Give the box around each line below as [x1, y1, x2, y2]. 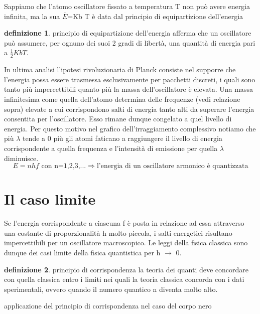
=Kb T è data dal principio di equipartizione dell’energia [67, 11, 243, 21]
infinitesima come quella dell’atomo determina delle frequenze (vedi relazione [4, 93, 240, 104]
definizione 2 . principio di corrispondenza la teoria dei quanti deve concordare [4, 264, 249, 274]
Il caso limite [4, 189, 96, 209]
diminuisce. [4, 152, 39, 163]
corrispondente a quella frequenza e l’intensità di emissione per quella [4, 142, 218, 153]
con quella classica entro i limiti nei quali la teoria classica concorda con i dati [4, 274, 244, 284]
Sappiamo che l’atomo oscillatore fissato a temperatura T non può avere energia [4, 1, 250, 11]
